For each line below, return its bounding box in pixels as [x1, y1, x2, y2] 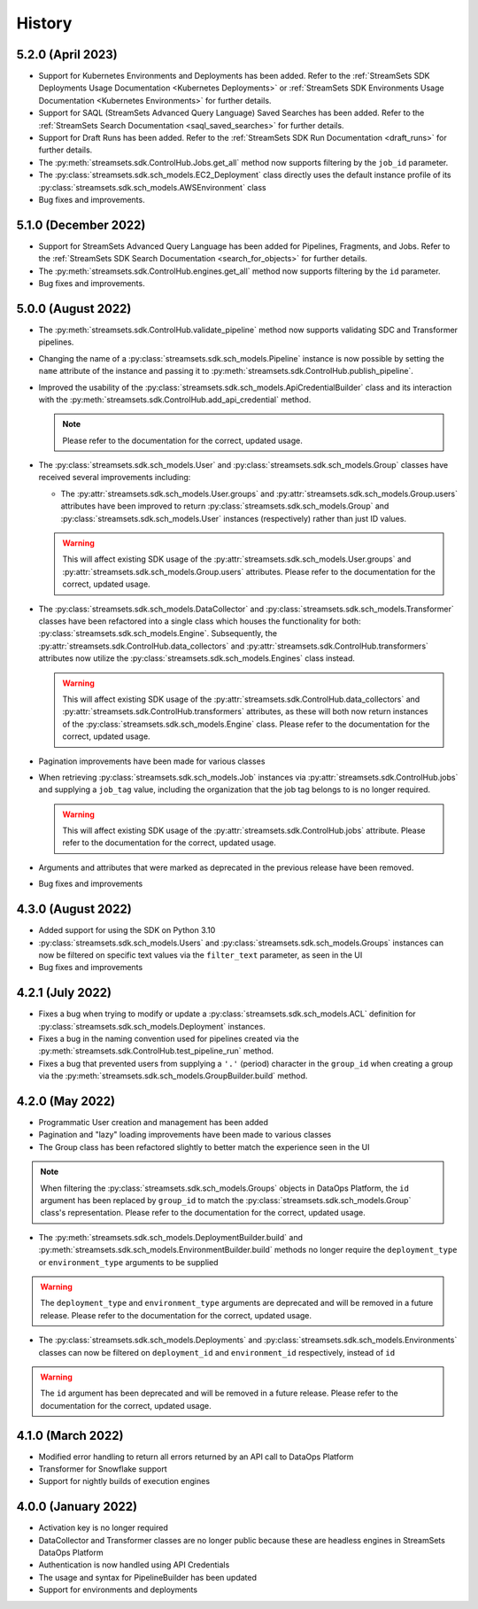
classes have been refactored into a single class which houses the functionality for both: [38, 616, 362, 626]
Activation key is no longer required [38, 1522, 168, 1533]
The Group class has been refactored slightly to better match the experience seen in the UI [38, 1141, 370, 1152]
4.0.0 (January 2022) [16, 1499, 137, 1514]
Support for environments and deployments [38, 1584, 198, 1595]
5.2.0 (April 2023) [16, 47, 119, 62]
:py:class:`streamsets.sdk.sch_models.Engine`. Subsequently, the [38, 628, 278, 639]
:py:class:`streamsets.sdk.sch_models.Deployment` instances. [38, 1021, 266, 1031]
